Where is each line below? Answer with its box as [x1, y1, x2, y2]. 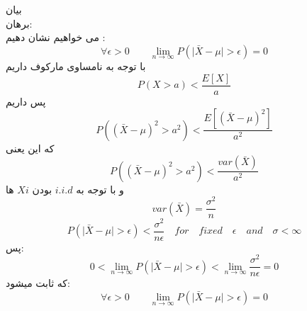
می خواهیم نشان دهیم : [6, 30, 106, 45]
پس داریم [6, 94, 46, 108]
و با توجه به [76, 181, 124, 196]
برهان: [6, 16, 33, 30]
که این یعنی [6, 140, 55, 155]
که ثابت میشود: [6, 276, 70, 290]
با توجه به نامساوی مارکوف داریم [6, 59, 146, 73]
